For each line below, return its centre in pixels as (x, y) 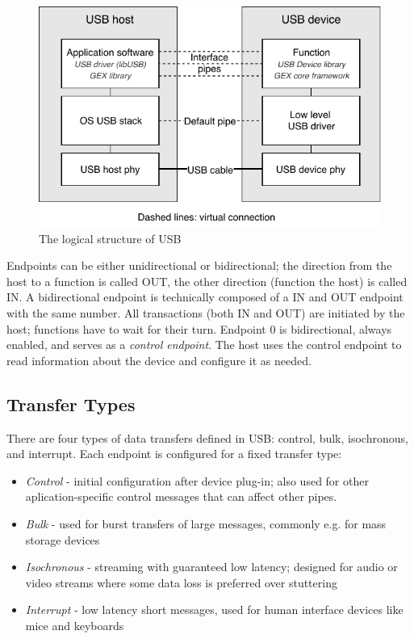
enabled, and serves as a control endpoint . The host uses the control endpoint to (204, 345)
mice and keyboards (75, 625)
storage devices (63, 539)
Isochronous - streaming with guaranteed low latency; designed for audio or (211, 567)
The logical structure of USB (110, 238)
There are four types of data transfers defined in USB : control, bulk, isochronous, (207, 437)
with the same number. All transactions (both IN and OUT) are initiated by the (206, 313)
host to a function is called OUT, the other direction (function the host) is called (207, 281)
